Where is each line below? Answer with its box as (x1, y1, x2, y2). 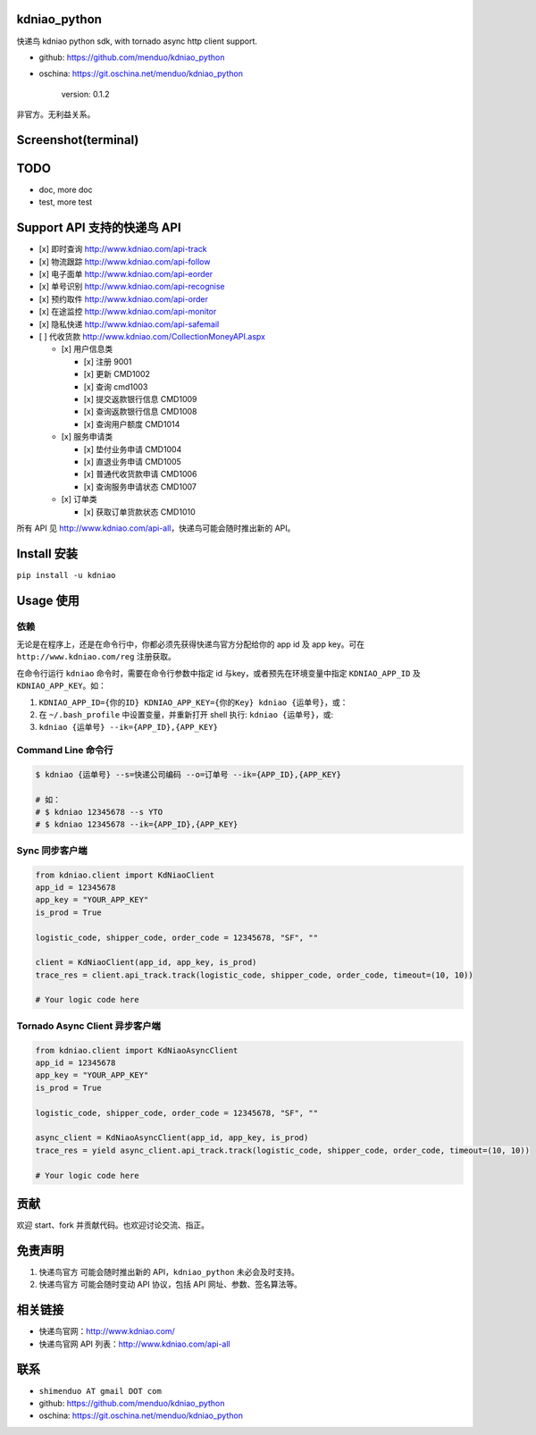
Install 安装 (16, 546, 79, 561)
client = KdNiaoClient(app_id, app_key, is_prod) (35, 957, 257, 968)
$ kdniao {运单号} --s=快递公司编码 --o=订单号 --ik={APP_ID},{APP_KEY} (35, 769, 341, 779)
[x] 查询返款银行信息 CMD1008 (83, 407, 197, 417)
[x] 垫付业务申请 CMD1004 (83, 443, 182, 455)
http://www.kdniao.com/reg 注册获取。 (16, 651, 176, 662)
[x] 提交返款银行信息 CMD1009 (83, 393, 197, 404)
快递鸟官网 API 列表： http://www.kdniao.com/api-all (38, 1338, 231, 1349)
